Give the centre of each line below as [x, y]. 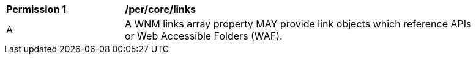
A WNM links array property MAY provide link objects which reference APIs [298, 24]
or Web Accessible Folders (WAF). [204, 36]
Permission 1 [36, 9]
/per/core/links [161, 9]
